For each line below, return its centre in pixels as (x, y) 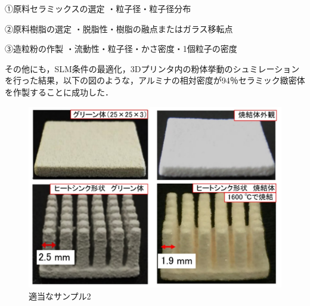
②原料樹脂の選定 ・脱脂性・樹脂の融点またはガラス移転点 (119, 28)
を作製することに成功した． (59, 92)
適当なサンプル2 (60, 296)
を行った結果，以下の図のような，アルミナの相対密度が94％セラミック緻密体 (155, 80)
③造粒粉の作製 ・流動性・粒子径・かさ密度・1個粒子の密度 (121, 49)
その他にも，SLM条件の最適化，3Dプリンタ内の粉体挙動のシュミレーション (152, 68)
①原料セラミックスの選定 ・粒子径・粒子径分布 (98, 8)
